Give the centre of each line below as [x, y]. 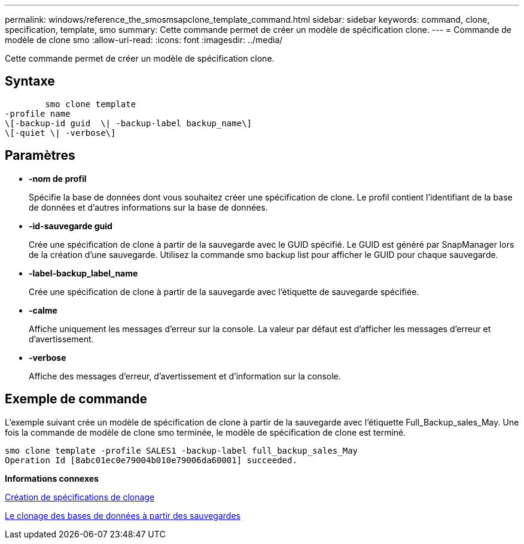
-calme [43, 310]
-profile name [38, 113]
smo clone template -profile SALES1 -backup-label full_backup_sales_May [182, 450]
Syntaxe [30, 81]
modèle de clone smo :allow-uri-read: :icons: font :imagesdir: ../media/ [144, 40]
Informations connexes [52, 478]
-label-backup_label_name [83, 273]
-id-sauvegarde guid [71, 226]
